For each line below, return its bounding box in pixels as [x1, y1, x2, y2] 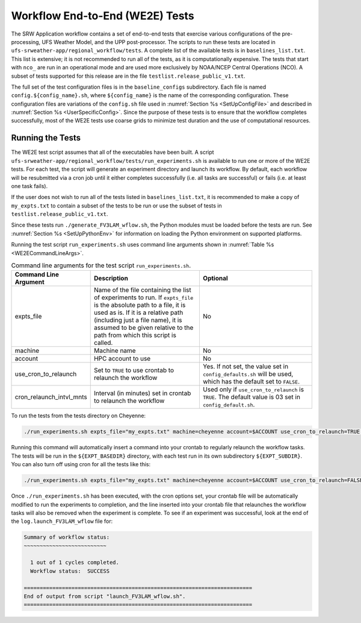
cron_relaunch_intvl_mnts [14, 393, 87, 401]
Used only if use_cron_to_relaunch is [202, 385, 304, 394]
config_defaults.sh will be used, [202, 370, 294, 378]
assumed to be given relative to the [93, 323, 194, 332]
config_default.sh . [202, 400, 255, 409]
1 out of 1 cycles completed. [30, 559, 120, 566]
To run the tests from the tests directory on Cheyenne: [11, 412, 146, 419]
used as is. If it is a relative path [93, 308, 184, 317]
